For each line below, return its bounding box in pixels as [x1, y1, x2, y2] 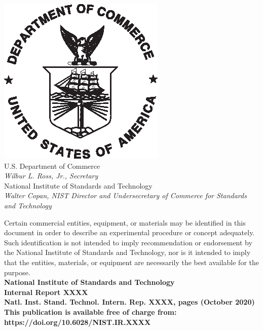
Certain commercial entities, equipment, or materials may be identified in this [4, 217, 246, 228]
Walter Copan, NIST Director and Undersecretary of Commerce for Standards [4, 190, 247, 201]
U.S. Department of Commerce [4, 160, 100, 171]
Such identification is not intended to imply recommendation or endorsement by [4, 237, 252, 247]
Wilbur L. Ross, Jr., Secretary [4, 170, 98, 181]
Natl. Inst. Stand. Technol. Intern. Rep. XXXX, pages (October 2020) [4, 297, 255, 307]
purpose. [4, 267, 30, 277]
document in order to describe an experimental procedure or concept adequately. [4, 227, 255, 238]
